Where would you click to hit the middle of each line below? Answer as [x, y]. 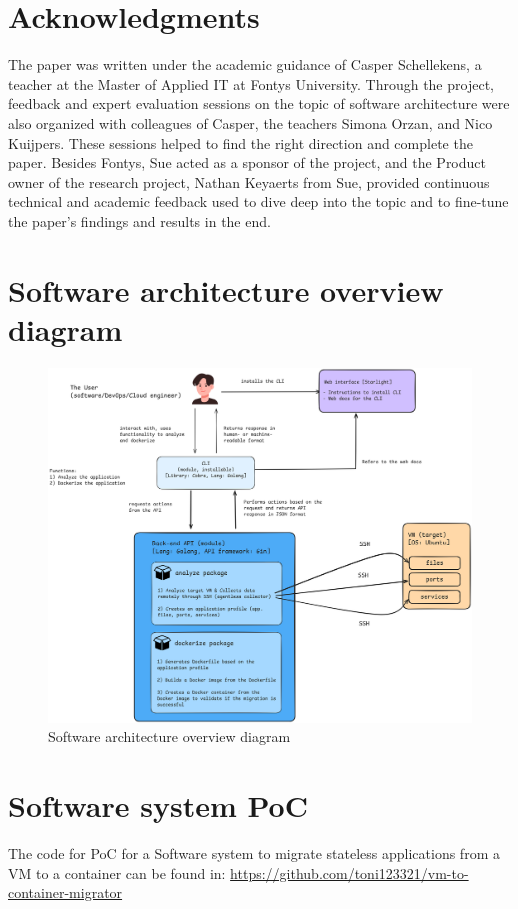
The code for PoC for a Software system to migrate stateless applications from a [254, 852]
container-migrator [65, 892]
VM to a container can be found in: [117, 872]
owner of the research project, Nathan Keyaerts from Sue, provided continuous [249, 181]
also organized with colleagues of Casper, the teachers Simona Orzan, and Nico [250, 122]
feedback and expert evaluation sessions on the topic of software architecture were [259, 103]
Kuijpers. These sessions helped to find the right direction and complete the [240, 142]
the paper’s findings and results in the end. [139, 220]
